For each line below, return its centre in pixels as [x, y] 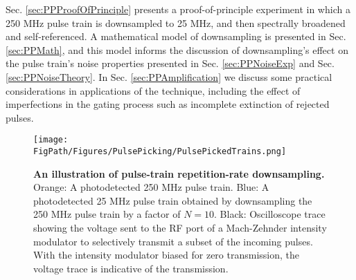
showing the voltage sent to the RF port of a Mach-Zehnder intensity [180, 228]
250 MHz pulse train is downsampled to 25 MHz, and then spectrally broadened [176, 22]
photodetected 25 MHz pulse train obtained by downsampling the [173, 200]
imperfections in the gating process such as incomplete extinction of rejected [168, 104]
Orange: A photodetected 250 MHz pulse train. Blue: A [151, 187]
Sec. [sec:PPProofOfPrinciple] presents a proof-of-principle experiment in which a [178, 9]
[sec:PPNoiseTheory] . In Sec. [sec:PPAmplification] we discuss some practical [169, 76]
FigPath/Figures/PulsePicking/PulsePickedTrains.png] [160, 151]
